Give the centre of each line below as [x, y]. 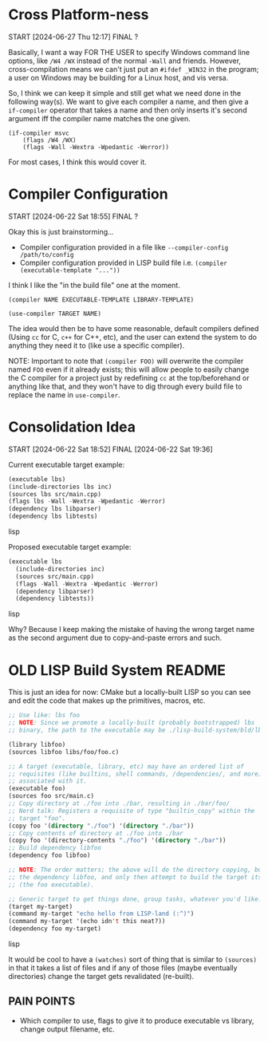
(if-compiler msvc [39, 133]
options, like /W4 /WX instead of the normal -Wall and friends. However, [125, 61]
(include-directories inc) [60, 569]
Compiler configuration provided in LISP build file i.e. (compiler [123, 262]
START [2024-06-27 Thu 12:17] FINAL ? [73, 37]
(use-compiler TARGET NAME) [55, 314]
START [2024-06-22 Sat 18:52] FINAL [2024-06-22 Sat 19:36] [110, 449]
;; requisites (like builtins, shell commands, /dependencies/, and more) [135, 774]
